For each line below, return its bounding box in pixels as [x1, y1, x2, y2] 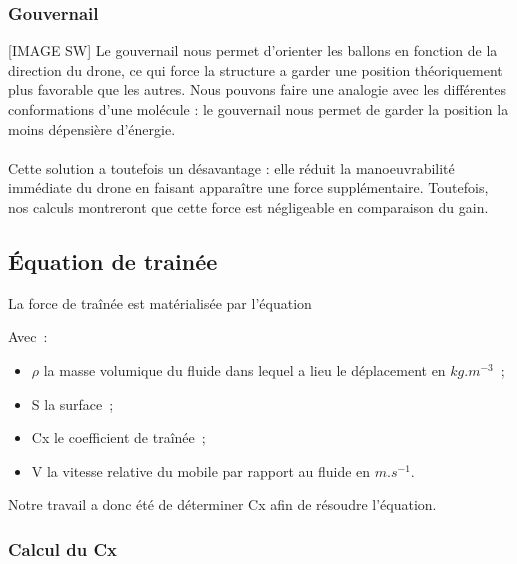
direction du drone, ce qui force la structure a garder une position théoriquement [8, 59, 503, 80]
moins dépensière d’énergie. [8, 118, 176, 139]
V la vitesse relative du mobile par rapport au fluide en [31, 460, 371, 481]
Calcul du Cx [8, 536, 117, 561]
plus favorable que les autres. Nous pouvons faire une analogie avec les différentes [8, 79, 507, 100]
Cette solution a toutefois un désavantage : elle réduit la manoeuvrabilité [8, 157, 455, 178]
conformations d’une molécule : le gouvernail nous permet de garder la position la [8, 99, 509, 119]
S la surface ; [31, 393, 114, 414]
